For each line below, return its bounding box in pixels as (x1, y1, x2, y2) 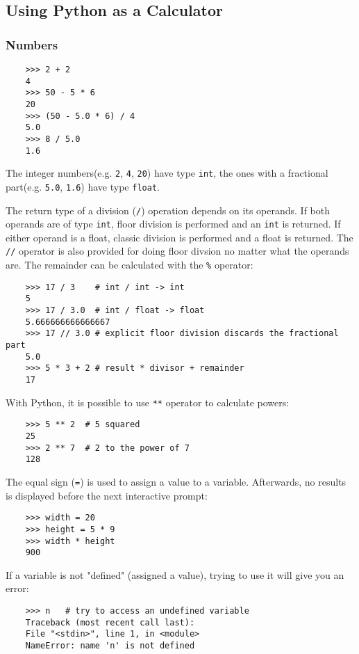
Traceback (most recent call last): (25, 617, 195, 628)
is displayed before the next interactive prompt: (6, 488, 208, 502)
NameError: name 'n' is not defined (25, 641, 195, 651)
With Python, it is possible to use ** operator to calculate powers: (6, 394, 290, 409)
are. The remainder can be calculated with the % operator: (6, 257, 253, 272)
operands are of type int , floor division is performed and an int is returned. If (6, 216, 341, 231)
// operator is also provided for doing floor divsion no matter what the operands (6, 244, 349, 258)
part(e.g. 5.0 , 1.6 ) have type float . (6, 179, 160, 193)
